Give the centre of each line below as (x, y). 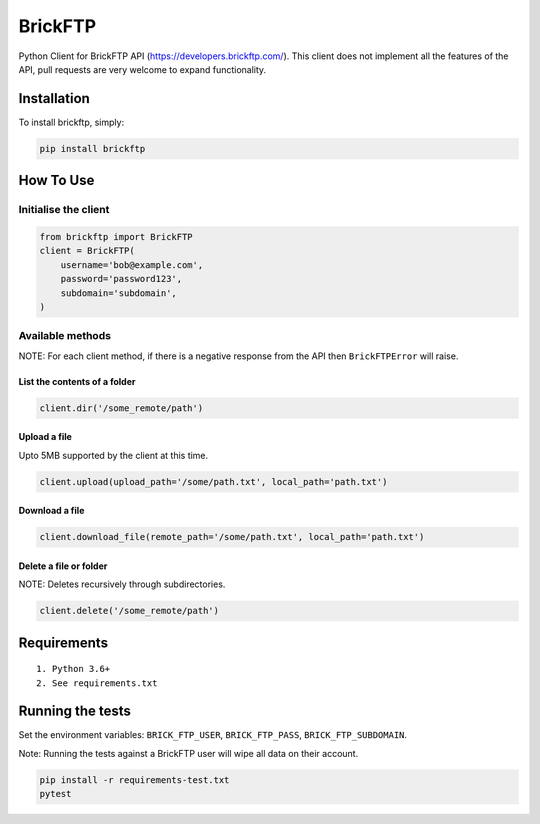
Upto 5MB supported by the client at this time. (113, 455)
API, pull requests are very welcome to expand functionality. (142, 69)
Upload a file (45, 437)
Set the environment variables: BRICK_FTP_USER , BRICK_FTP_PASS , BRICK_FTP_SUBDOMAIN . (213, 735)
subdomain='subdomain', (118, 293)
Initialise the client (64, 210)
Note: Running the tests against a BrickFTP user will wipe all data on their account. (188, 753)
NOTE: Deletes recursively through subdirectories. (122, 584)
